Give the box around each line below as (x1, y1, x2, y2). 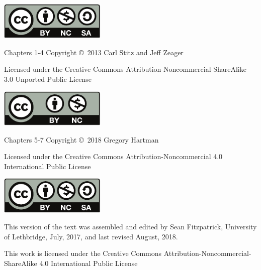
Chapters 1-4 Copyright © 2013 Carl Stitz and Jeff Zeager (4, 47, 184, 57)
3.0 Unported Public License (4, 74, 92, 84)
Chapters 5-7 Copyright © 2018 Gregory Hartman (4, 134, 159, 145)
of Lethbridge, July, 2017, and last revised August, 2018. (4, 231, 178, 241)
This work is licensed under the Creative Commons (4, 248, 162, 258)
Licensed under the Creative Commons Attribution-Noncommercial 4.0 (4, 151, 223, 162)
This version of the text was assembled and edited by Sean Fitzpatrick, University (4, 221, 257, 232)
